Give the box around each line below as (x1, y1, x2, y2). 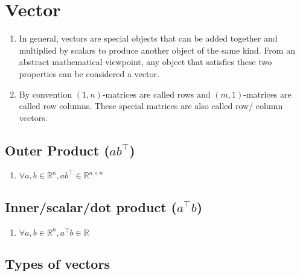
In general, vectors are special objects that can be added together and (19, 32, 278, 45)
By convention (19, 87, 72, 100)
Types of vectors (5, 254, 110, 273)
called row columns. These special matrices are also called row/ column (19, 99, 283, 112)
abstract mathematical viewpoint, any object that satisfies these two (19, 55, 272, 68)
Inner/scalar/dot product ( (5, 197, 177, 216)
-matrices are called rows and (102, 87, 211, 100)
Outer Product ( (5, 140, 110, 159)
